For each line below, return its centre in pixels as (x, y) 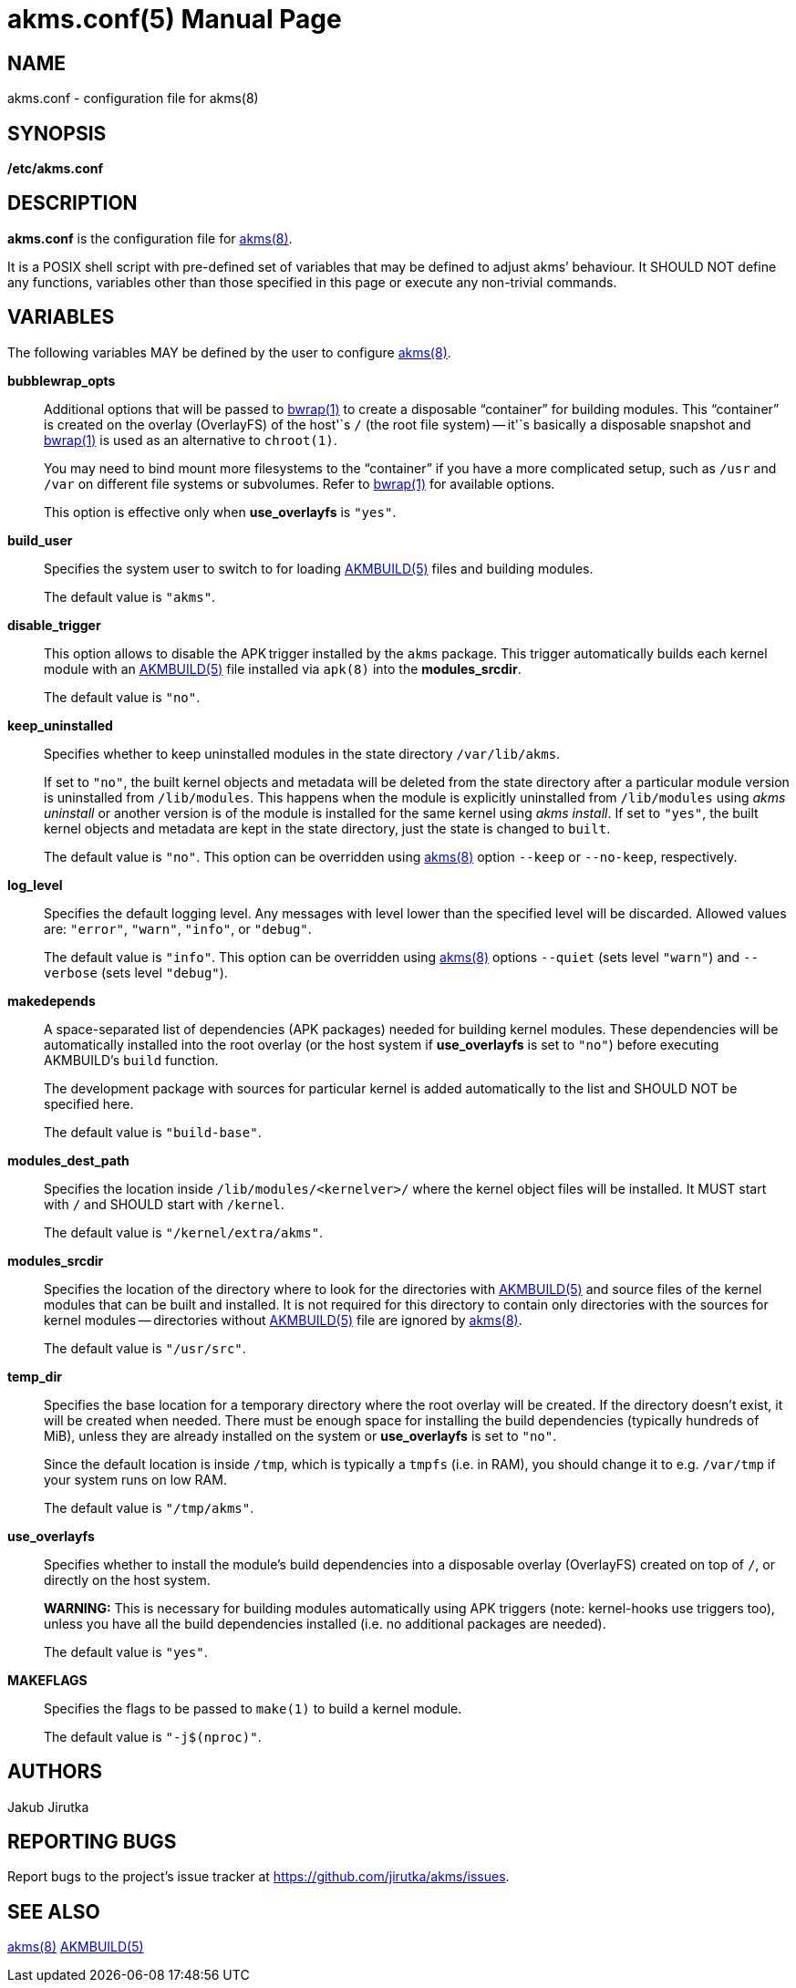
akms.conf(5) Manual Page (175, 19)
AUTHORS (55, 1772)
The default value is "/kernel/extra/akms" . (184, 1232)
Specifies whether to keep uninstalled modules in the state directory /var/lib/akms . (302, 753)
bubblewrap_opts (62, 380)
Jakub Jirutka (48, 1807)
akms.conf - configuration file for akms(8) (133, 98)
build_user (40, 540)
